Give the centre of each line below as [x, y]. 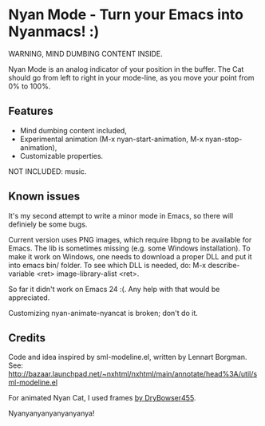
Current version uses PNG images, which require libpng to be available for [130, 239]
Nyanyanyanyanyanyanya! [51, 413]
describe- [224, 265]
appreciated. [29, 298]
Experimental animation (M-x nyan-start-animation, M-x [111, 139]
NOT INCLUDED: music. [47, 171]
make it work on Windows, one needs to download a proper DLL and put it [131, 256]
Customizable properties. [61, 156]
